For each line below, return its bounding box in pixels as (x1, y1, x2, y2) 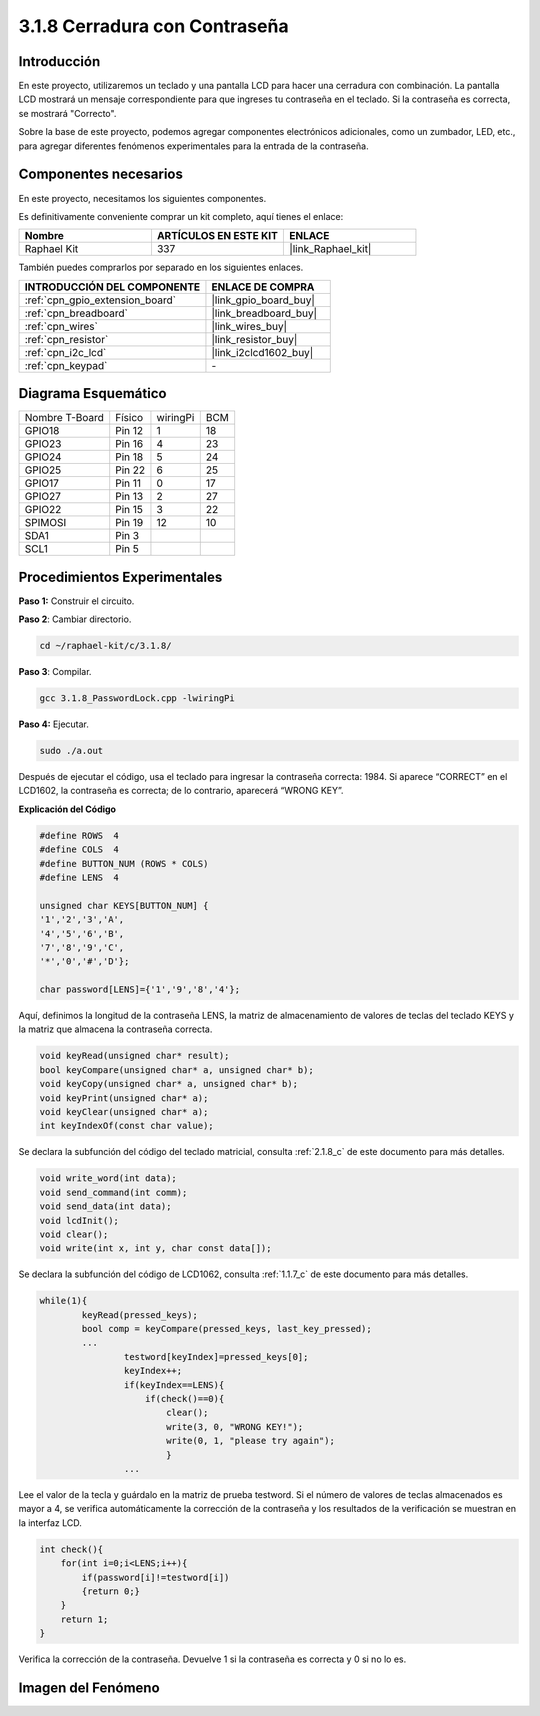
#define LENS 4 (39, 871, 120, 883)
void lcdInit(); (39, 1215, 120, 1226)
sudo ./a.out (39, 745, 104, 757)
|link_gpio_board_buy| (211, 293, 315, 307)
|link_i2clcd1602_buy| (211, 345, 314, 359)
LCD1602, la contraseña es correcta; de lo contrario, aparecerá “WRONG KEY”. (18, 785, 344, 797)
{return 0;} (81, 1585, 140, 1597)
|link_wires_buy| (211, 319, 288, 333)
